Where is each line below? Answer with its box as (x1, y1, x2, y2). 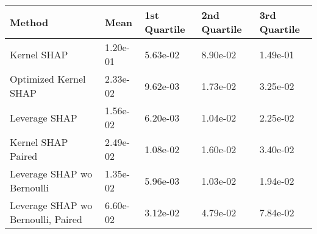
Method (10, 15, 49, 29)
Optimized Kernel (10, 72, 86, 86)
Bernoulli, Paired (10, 212, 82, 226)
